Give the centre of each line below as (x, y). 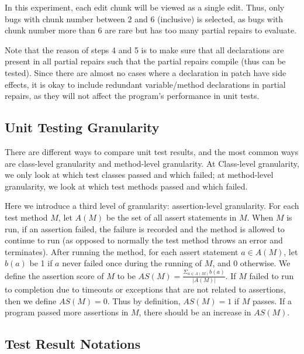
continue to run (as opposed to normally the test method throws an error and (144, 240)
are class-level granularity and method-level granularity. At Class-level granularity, (152, 163)
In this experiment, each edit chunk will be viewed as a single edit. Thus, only (145, 7)
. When (260, 217)
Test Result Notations (73, 344)
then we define (31, 300)
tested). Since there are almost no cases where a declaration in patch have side (146, 72)
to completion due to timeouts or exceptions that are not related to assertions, (145, 289)
